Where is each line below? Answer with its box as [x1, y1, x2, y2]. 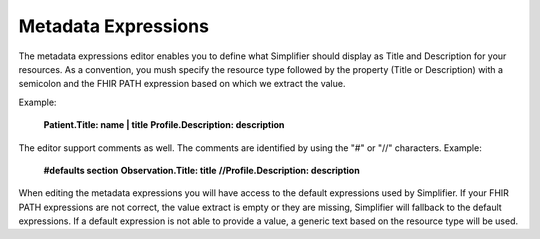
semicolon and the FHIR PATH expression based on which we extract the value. [18, 78, 346, 90]
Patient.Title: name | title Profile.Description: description [43, 119, 285, 131]
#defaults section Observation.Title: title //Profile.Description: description [43, 164, 360, 176]
